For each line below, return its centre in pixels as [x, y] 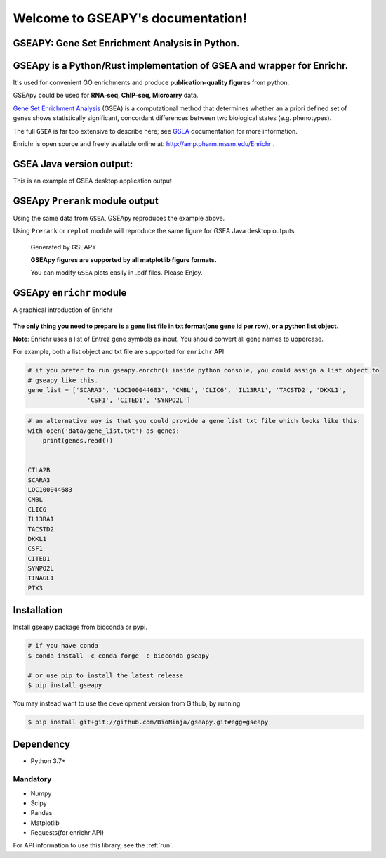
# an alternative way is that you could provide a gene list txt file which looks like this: [194, 421]
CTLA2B [39, 470]
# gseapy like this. [63, 380]
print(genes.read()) [78, 440]
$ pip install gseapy [65, 685]
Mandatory [32, 779]
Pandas [41, 813]
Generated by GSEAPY [64, 247]
